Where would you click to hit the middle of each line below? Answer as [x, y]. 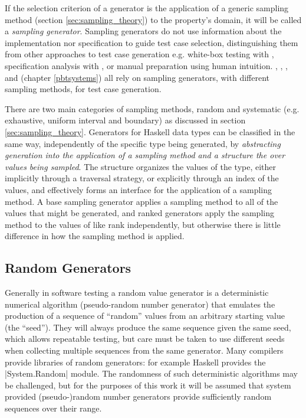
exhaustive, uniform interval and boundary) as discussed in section [125, 120]
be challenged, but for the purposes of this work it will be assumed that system [148, 385]
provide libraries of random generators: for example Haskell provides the [135, 362]
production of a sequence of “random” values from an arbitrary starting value [145, 316]
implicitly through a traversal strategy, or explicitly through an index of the [142, 178]
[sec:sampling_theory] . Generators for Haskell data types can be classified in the [150, 131]
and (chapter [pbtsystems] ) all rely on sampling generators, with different [137, 77]
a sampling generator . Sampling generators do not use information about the [143, 31]
